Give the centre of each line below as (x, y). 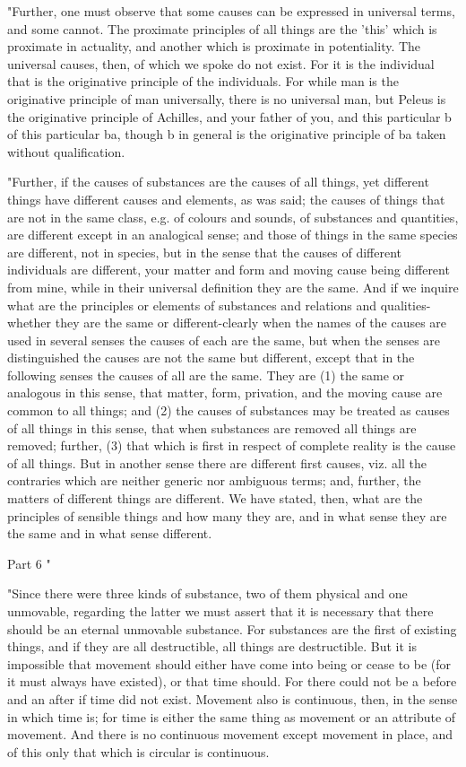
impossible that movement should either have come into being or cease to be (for (229, 663)
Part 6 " (29, 563)
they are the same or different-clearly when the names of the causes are (251, 322)
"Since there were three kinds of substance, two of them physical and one (207, 593)
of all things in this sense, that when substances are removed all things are (212, 427)
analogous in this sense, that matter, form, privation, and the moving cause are (225, 392)
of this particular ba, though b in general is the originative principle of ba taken (227, 134)
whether (30, 322)
